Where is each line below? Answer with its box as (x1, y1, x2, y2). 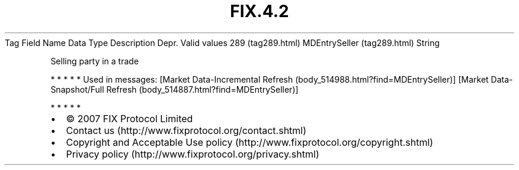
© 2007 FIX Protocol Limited (66, 112, 193, 125)
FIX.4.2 (230, 1, 289, 21)
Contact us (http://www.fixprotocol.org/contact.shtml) (66, 124, 307, 136)
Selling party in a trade (50, 55, 139, 66)
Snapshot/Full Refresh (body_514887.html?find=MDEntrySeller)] (50, 84, 299, 94)
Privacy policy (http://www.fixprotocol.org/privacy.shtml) (66, 148, 319, 160)
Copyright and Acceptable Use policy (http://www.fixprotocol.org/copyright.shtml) (66, 136, 434, 148)
